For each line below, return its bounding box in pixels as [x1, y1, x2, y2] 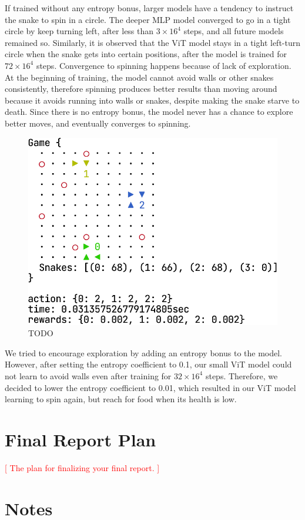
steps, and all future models [183, 25, 284, 37]
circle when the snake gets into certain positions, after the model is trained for [5, 48, 287, 60]
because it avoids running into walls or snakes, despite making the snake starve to [5, 94, 300, 106]
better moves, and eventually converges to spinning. [5, 117, 191, 129]
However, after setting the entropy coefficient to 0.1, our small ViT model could [5, 358, 292, 370]
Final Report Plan [5, 427, 156, 451]
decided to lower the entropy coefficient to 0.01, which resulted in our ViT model [5, 381, 296, 393]
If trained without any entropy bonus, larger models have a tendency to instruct [5, 2, 294, 14]
